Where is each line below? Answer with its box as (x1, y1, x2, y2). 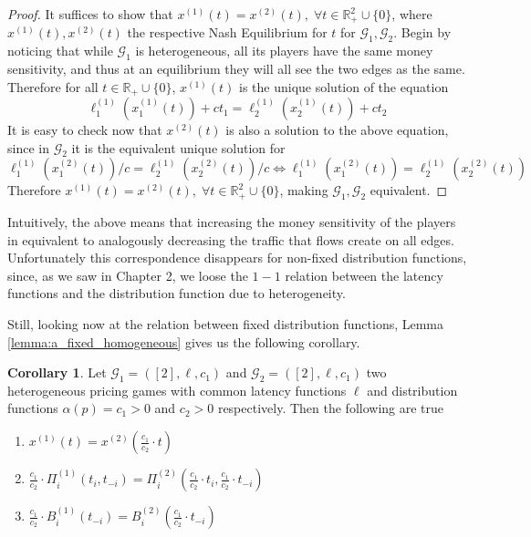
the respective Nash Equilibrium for (127, 23, 328, 42)
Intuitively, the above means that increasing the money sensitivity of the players (7, 212, 456, 231)
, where (391, 5, 432, 23)
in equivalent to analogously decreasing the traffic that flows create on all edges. (7, 230, 454, 249)
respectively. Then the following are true (217, 398, 444, 418)
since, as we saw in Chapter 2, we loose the (7, 265, 248, 284)
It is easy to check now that (7, 120, 162, 139)
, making (279, 181, 328, 200)
